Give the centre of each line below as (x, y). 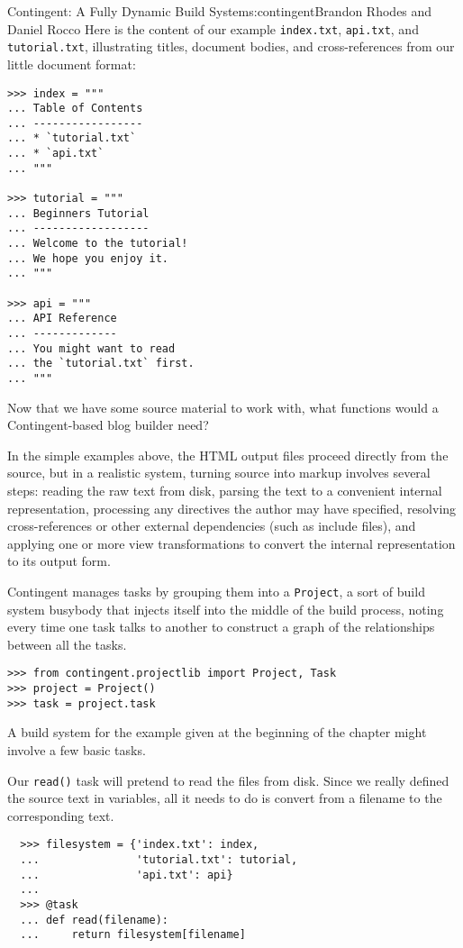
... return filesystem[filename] (133, 935)
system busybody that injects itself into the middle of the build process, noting (226, 609)
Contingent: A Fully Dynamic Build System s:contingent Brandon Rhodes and (220, 11)
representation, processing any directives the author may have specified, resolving (232, 508)
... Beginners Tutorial (78, 213)
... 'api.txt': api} (127, 875)
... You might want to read (91, 348)
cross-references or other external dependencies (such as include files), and (212, 526)
